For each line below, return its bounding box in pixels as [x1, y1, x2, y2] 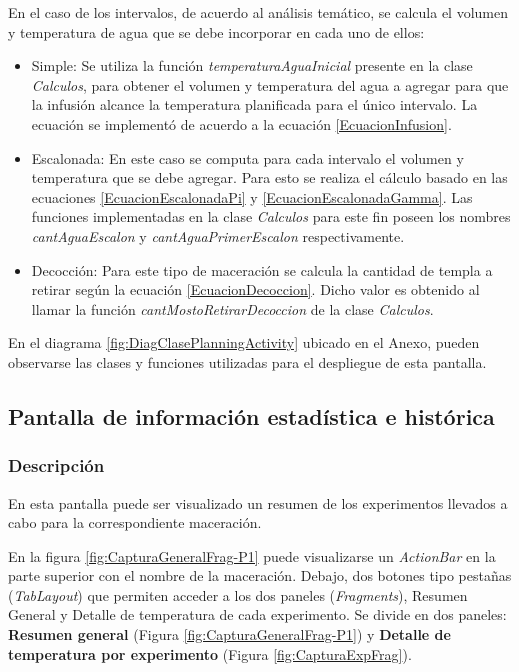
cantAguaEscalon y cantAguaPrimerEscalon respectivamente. [31, 225, 405, 246]
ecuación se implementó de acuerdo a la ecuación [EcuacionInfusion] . [31, 113, 452, 134]
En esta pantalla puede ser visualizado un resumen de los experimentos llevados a [8, 492, 508, 513]
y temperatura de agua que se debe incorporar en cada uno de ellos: [8, 21, 425, 42]
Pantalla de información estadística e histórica [8, 400, 495, 431]
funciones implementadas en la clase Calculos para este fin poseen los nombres [31, 206, 511, 227]
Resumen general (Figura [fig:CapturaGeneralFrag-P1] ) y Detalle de [8, 624, 451, 645]
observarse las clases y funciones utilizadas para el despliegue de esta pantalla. [8, 351, 487, 372]
